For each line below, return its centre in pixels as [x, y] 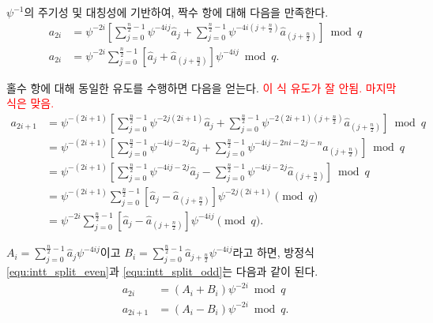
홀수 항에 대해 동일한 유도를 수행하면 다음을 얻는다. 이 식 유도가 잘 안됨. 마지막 [201, 87]
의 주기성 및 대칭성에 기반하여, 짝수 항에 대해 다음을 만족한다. [176, 12]
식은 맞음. [30, 103]
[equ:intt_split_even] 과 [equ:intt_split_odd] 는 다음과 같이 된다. [162, 271]
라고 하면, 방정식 [273, 252]
